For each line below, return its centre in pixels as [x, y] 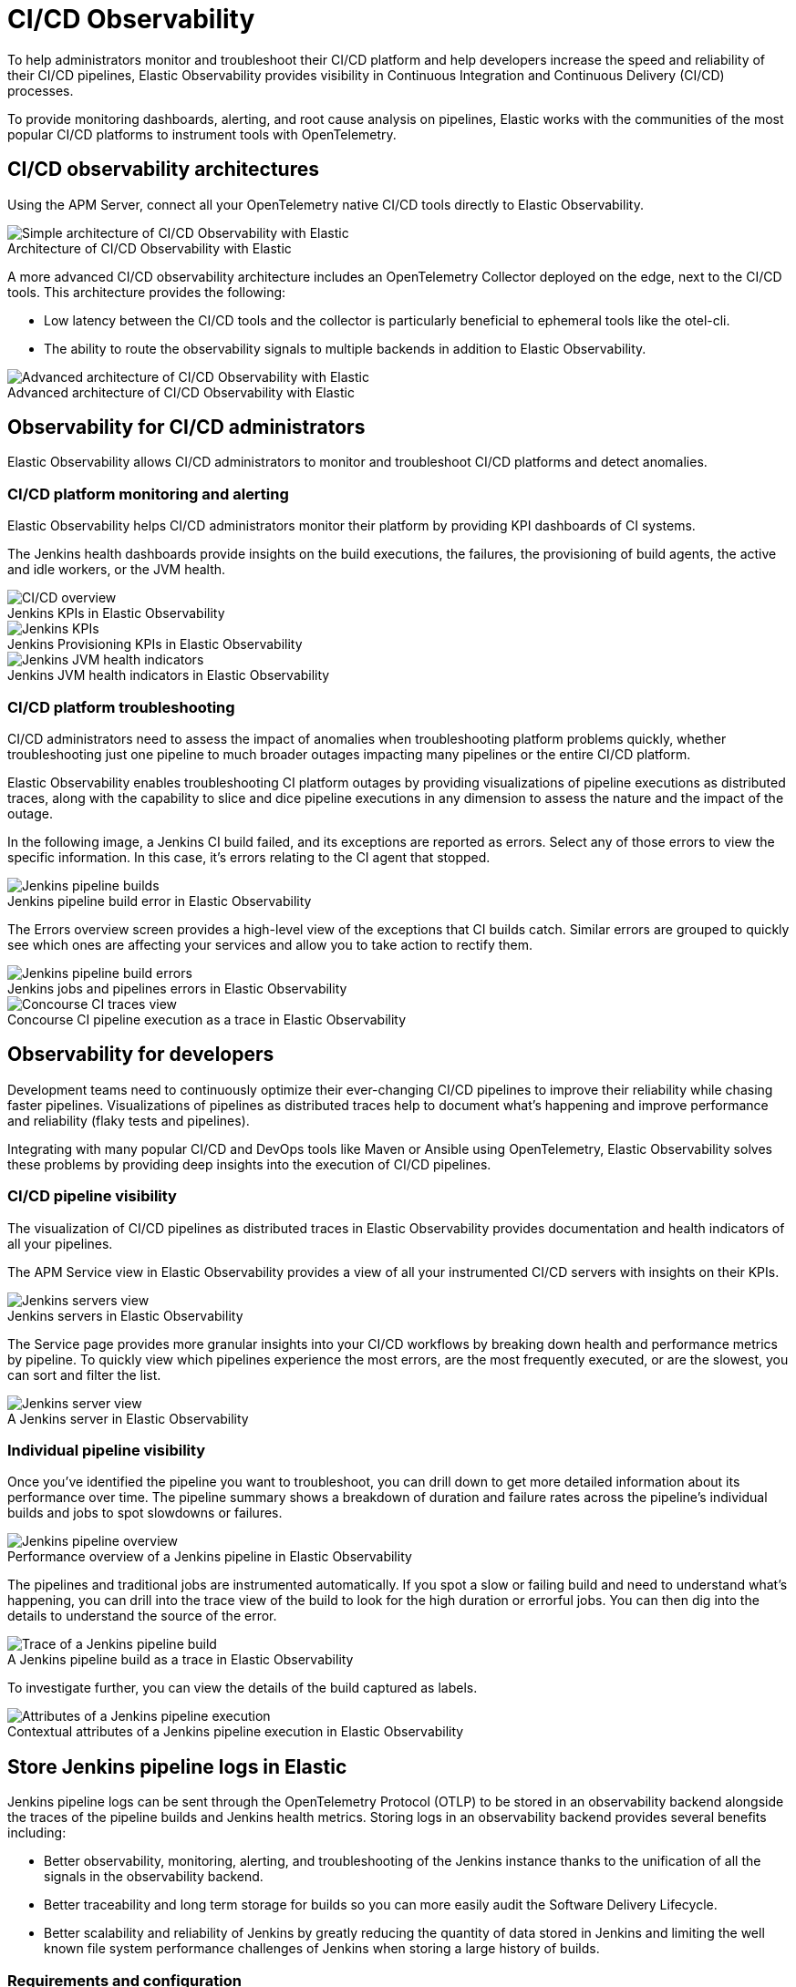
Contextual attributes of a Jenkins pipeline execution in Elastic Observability [236, 1732]
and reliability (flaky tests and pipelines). [129, 1120]
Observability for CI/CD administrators [186, 427]
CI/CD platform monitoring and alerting [148, 494]
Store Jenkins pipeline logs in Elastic [177, 1766]
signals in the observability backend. [154, 1877]
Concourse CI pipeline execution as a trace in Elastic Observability [207, 1019]
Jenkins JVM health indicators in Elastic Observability [169, 675]
